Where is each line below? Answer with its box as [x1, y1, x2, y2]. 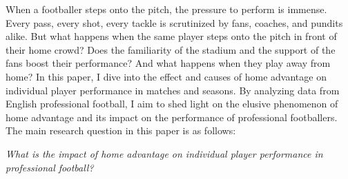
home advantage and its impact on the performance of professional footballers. [6, 109, 338, 124]
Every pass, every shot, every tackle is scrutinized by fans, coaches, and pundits [6, 15, 343, 30]
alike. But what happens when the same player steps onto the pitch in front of [6, 29, 337, 43]
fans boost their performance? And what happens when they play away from [6, 56, 331, 70]
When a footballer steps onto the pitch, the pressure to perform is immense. [6, 2, 327, 16]
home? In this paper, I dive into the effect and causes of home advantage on [6, 69, 327, 83]
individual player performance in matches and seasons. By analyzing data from [6, 83, 340, 97]
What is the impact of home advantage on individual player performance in [6, 146, 323, 160]
